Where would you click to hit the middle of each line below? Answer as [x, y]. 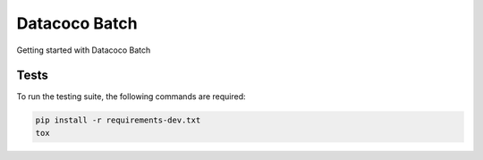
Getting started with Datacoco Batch [84, 50]
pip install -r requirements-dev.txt [118, 120]
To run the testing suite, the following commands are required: [131, 97]
